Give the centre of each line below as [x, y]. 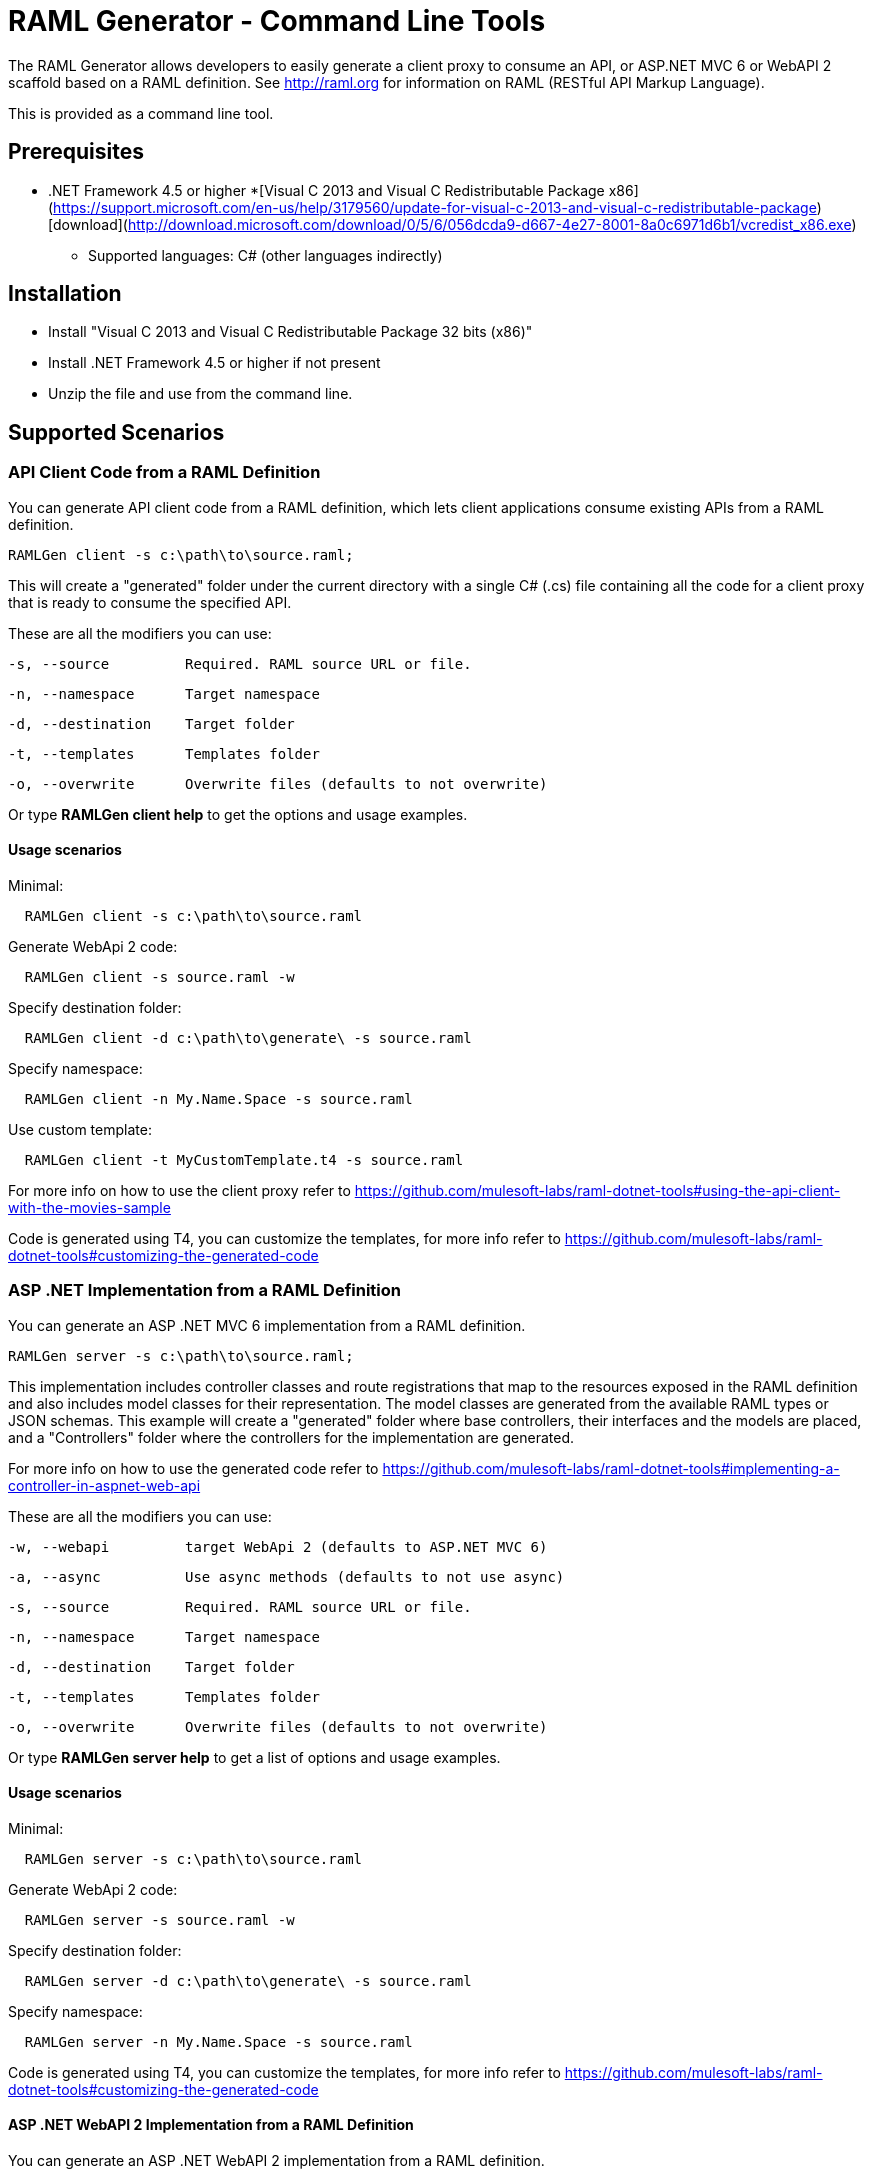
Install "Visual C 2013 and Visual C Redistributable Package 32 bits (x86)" [290, 332]
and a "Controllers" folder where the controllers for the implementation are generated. [291, 1437]
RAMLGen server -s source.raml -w [159, 1919]
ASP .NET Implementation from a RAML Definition [204, 1290]
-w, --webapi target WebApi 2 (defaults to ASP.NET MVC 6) [278, 1546]
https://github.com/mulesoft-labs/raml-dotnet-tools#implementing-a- [611, 1468]
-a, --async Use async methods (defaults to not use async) [286, 1576]
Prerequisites [76, 152]
